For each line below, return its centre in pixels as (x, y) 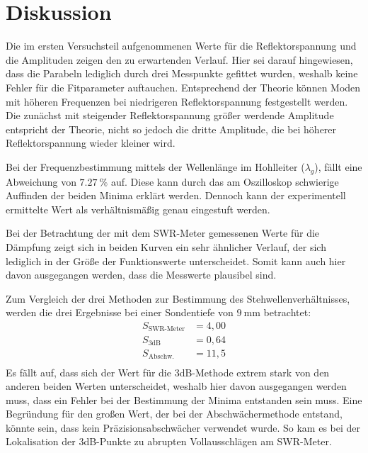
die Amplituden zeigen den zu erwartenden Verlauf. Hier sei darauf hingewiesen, (179, 59)
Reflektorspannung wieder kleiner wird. (91, 143)
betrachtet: (287, 312)
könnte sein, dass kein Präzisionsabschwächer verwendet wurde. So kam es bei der (183, 427)
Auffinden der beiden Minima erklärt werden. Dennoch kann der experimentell (176, 195)
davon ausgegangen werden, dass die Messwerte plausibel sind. (141, 275)
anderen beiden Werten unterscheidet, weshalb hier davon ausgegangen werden (176, 386)
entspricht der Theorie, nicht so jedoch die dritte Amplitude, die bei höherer (171, 129)
